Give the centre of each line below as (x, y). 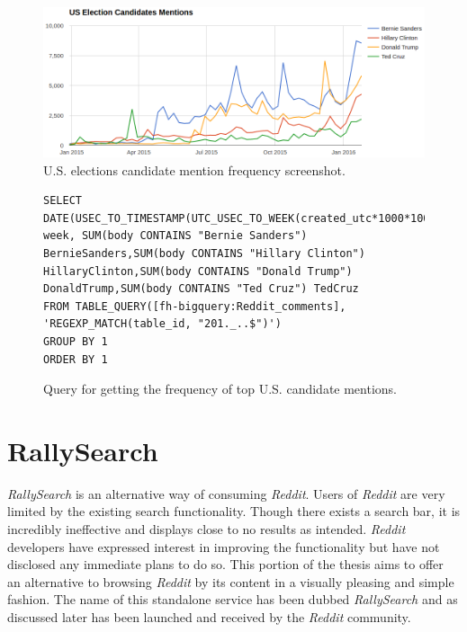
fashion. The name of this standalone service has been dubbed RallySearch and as (233, 599)
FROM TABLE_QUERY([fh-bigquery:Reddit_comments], (195, 306)
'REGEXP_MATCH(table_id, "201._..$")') (162, 324)
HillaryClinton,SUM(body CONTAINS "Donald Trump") (198, 271)
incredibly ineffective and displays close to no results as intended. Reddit (207, 529)
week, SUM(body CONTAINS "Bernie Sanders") (175, 236)
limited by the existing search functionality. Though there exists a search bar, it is (234, 511)
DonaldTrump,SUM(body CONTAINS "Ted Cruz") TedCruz (201, 289)
